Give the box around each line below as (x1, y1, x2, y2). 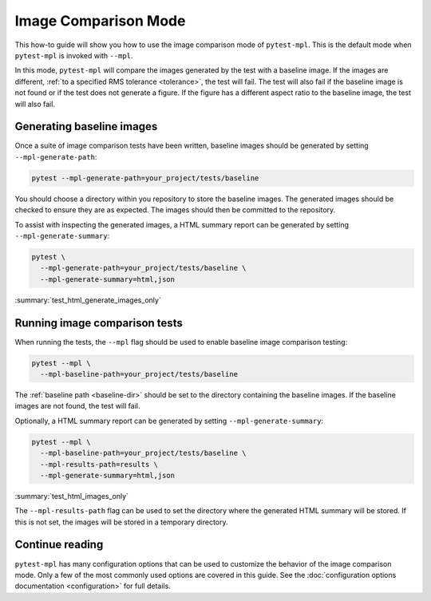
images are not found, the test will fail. (14, 401, 140, 411)
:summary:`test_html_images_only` (14, 491, 129, 500)
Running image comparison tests (14, 316, 183, 330)
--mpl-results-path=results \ (40, 460, 159, 469)
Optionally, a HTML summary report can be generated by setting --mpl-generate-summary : (14, 416, 323, 425)
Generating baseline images (14, 120, 158, 133)
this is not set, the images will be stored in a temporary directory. (14, 517, 228, 527)
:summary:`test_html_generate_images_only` (14, 295, 161, 305)
